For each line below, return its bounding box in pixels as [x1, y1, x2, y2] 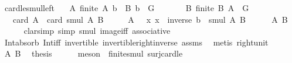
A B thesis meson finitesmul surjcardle [4, 47, 183, 60]
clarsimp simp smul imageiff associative [23, 24, 171, 37]
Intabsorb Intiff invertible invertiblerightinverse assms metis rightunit [4, 36, 269, 48]
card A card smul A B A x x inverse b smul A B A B [12, 13, 288, 25]
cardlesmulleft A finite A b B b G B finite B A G [4, 2, 249, 13]
